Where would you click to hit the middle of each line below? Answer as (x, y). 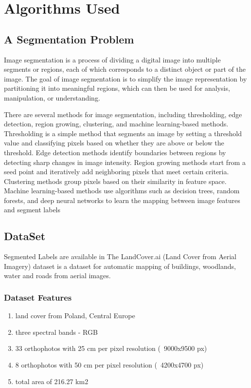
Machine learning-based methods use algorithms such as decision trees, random (122, 191)
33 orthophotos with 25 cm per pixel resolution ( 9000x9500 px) (111, 348)
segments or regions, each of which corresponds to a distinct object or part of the (125, 69)
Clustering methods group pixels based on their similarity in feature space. (115, 181)
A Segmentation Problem (69, 39)
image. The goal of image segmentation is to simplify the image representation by (125, 78)
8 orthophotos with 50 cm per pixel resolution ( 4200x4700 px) (109, 365)
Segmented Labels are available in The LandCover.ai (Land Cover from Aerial (120, 256)
